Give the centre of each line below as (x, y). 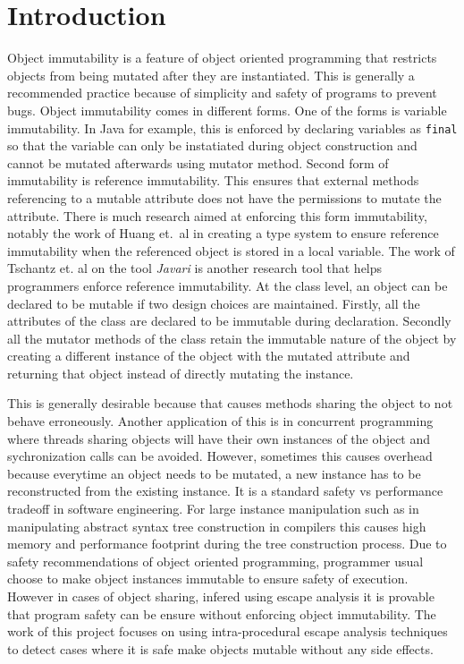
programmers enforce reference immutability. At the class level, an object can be (228, 285)
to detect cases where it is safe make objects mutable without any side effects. (220, 648)
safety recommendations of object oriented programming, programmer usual (215, 561)
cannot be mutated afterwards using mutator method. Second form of (198, 162)
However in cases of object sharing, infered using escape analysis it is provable (221, 596)
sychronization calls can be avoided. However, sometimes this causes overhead (220, 456)
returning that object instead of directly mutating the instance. (181, 373)
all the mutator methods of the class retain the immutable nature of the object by (232, 338)
